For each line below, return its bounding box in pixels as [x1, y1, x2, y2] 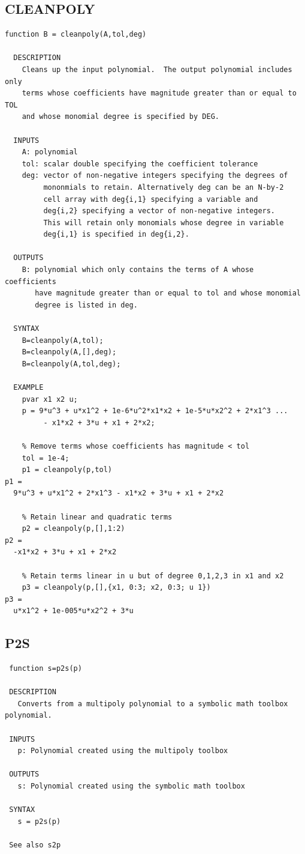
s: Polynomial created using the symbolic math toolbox [17, 782, 245, 791]
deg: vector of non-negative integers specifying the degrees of [22, 171, 288, 180]
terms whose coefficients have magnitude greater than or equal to [22, 89, 297, 98]
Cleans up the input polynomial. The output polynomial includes [22, 65, 292, 74]
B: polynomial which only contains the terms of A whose [22, 265, 254, 274]
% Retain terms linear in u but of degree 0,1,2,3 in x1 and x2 [22, 571, 284, 580]
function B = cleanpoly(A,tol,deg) [5, 30, 147, 39]
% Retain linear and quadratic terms [22, 512, 173, 521]
